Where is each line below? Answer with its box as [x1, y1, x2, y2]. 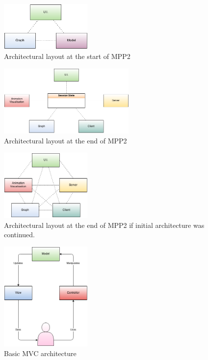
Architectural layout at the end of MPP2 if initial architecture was [4, 220, 205, 230]
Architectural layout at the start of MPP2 [4, 51, 130, 61]
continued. [4, 229, 35, 240]
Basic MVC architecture [4, 348, 77, 359]
